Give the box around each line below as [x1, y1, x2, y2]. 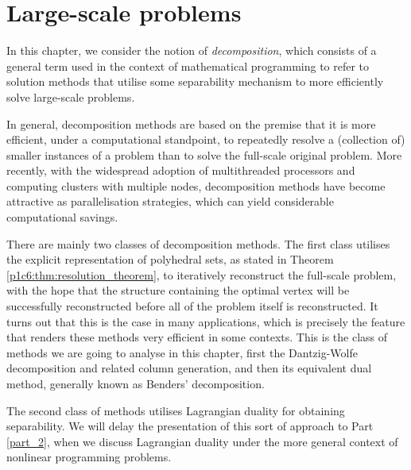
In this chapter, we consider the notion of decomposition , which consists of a [6, 42, 377, 59]
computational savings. [6, 209, 118, 225]
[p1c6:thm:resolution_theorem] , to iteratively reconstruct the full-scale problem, [6, 266, 397, 283]
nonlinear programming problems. [6, 449, 172, 465]
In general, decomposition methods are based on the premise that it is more [6, 115, 376, 132]
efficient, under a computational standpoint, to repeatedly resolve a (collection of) [6, 131, 405, 148]
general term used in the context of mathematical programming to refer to [6, 57, 370, 74]
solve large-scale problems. [6, 88, 135, 105]
